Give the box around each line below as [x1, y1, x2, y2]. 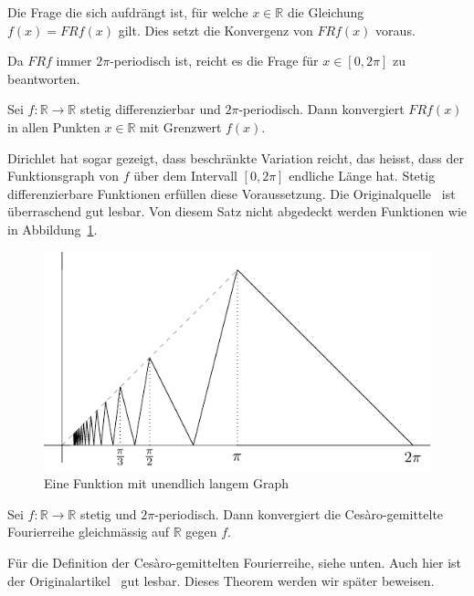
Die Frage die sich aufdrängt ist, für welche [7, 3, 248, 21]
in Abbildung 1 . [7, 219, 98, 238]
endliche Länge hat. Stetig [289, 166, 436, 185]
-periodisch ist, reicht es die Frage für [110, 51, 319, 70]
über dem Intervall [133, 166, 237, 185]
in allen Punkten [7, 117, 100, 136]
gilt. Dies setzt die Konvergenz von [118, 20, 313, 39]
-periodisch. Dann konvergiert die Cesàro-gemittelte [154, 504, 444, 523]
